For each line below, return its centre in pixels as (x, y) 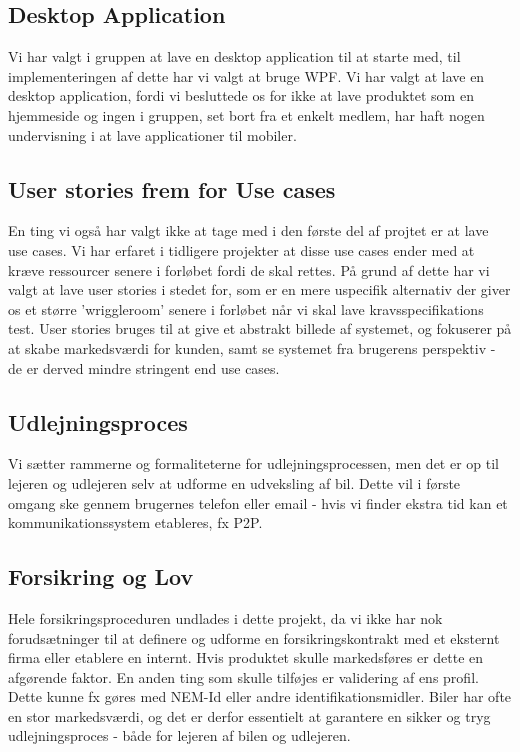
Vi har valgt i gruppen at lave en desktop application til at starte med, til (234, 56)
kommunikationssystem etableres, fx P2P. (135, 522)
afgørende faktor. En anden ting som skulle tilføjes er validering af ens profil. (243, 676)
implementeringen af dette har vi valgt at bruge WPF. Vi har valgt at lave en (246, 75)
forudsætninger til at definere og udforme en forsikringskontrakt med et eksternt (254, 637)
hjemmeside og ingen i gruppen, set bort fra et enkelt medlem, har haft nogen (246, 114)
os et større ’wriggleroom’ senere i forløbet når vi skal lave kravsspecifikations (246, 308)
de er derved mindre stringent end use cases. (144, 367)
